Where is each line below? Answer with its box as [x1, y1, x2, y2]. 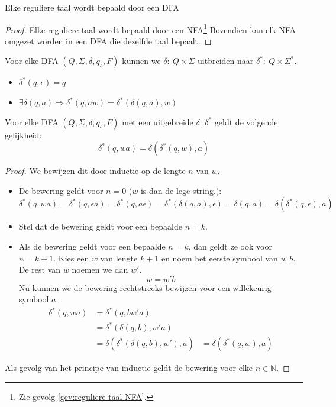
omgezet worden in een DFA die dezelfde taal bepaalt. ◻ [5, 34, 212, 47]
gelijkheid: [5, 128, 42, 141]
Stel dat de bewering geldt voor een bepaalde [18, 220, 182, 232]
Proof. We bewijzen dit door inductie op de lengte [5, 164, 186, 177]
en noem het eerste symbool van [161, 251, 278, 264]
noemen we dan [72, 263, 128, 276]
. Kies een [53, 251, 89, 264]
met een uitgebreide [122, 115, 193, 128]
